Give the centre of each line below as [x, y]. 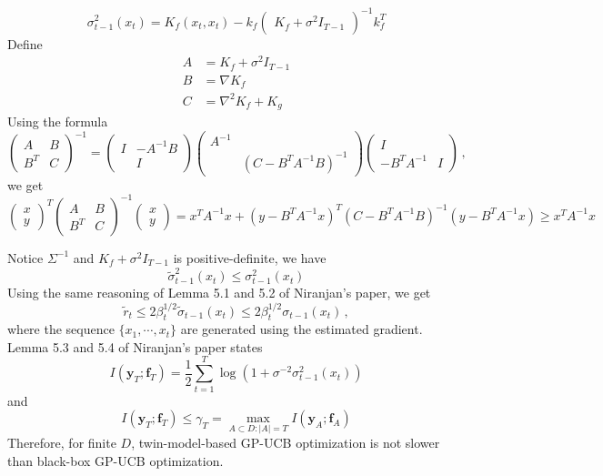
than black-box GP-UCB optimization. [116, 461]
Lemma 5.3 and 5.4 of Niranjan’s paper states [135, 346]
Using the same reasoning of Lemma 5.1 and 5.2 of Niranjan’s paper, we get [219, 293]
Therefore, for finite [62, 443]
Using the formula [58, 122]
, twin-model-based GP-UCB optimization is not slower [286, 443]
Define [25, 43]
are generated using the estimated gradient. [301, 329]
